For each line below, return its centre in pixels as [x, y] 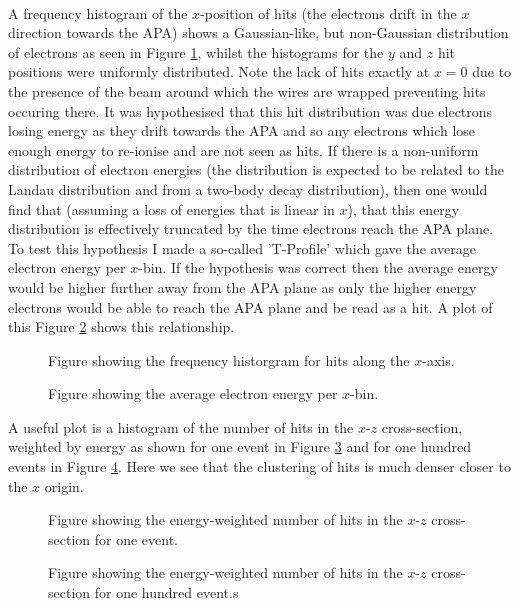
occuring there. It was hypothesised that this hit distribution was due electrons [250, 110]
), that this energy [403, 208]
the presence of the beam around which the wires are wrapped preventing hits [247, 90]
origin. [64, 485]
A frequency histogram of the [98, 12]
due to [492, 71]
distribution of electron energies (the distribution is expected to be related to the [256, 169]
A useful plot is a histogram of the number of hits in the [181, 426]
